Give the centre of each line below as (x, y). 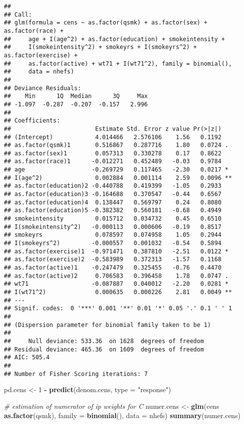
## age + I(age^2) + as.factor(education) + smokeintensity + (115, 39)
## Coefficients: (32, 121)
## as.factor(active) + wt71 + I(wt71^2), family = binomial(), (118, 63)
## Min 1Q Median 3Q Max (76, 96)
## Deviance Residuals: (43, 88)
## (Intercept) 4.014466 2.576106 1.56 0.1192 (113, 137)
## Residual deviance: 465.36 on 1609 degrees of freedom (104, 349)
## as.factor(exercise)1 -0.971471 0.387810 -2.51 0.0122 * (116, 251)
